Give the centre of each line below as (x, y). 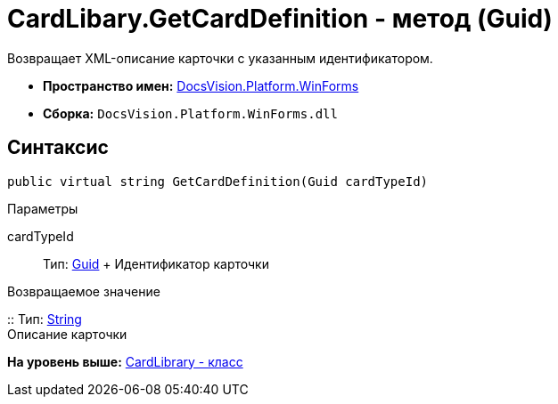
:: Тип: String (45, 319)
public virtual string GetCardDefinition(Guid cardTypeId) (218, 181)
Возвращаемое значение (84, 291)
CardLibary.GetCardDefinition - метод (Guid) (280, 19)
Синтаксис (58, 148)
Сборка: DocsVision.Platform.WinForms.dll (190, 113)
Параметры (43, 208)
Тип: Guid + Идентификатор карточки (156, 263)
